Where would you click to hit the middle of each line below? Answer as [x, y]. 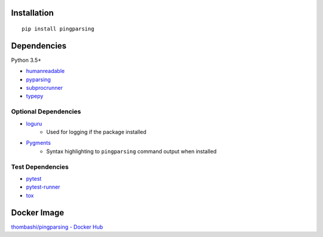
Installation [32, 13]
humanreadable [45, 71]
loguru [34, 123]
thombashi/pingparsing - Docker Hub [57, 227]
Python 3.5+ [26, 60]
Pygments [38, 143]
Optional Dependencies [46, 112]
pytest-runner [43, 187]
